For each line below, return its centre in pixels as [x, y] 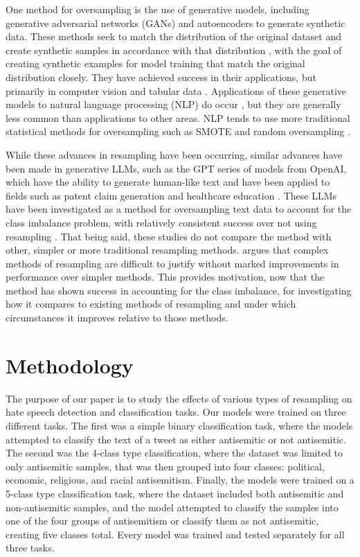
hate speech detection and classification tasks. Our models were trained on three [176, 412]
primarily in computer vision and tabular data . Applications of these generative [176, 90]
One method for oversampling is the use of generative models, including [157, 9]
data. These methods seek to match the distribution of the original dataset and [174, 36]
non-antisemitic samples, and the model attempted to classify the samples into [172, 507]
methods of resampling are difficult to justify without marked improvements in [172, 263]
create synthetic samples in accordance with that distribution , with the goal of [174, 50]
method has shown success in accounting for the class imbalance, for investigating [179, 290]
